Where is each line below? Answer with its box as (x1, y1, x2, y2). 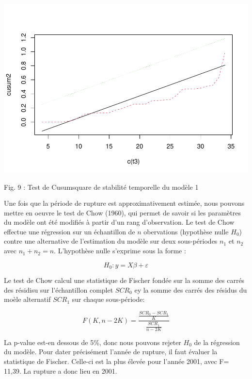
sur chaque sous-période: (72, 294, 145, 304)
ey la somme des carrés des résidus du (134, 284, 247, 295)
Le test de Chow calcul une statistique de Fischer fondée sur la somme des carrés (4, 275, 245, 285)
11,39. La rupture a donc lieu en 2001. (4, 365, 117, 376)
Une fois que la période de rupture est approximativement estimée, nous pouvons (4, 198, 245, 208)
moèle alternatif (4, 294, 51, 304)
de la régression (194, 337, 240, 347)
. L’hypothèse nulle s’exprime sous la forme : (54, 246, 186, 256)
